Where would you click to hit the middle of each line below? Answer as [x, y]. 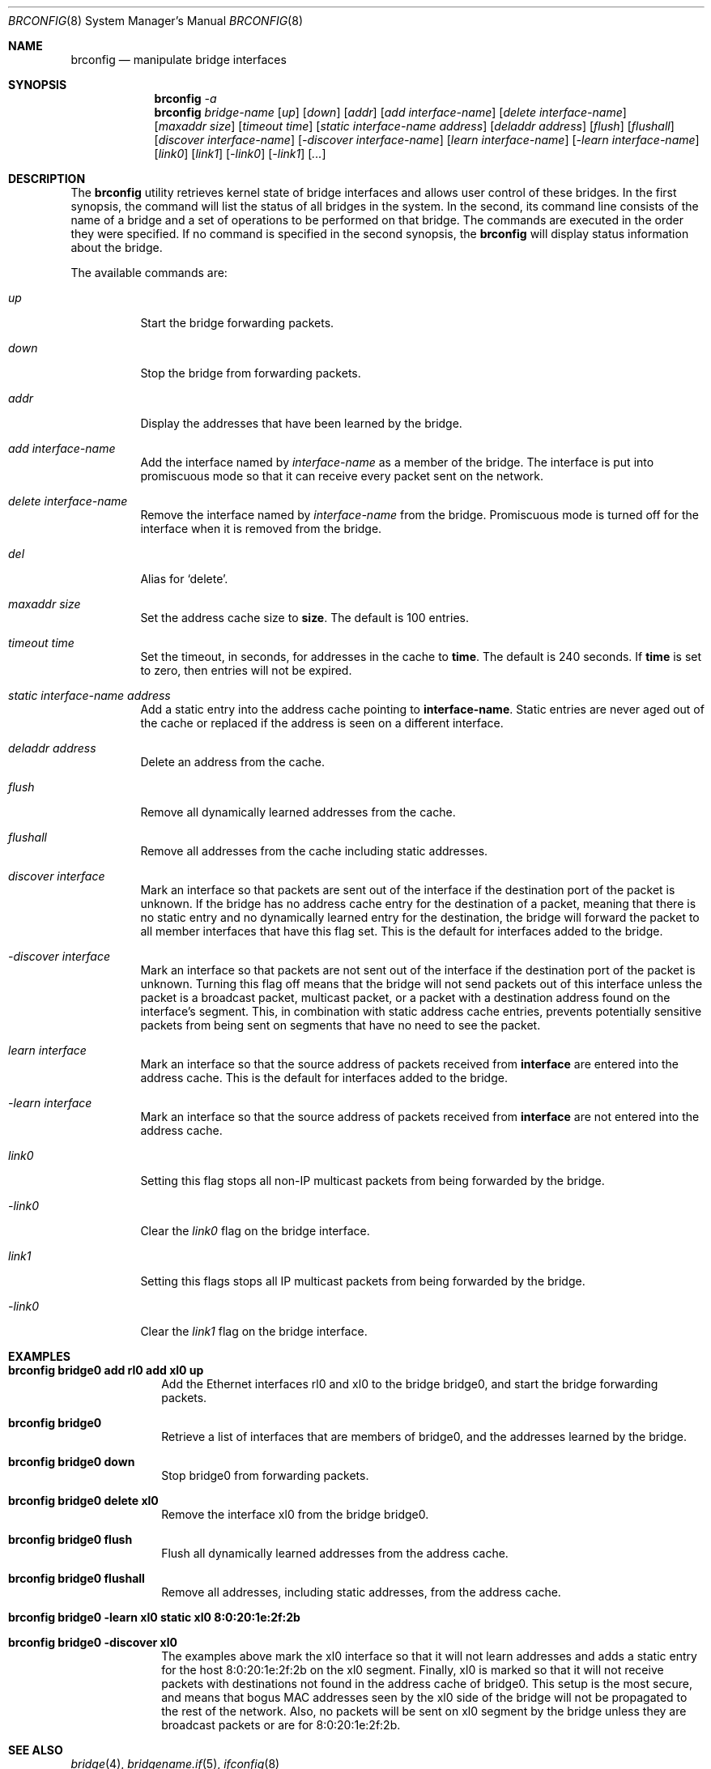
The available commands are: [149, 273]
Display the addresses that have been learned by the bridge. [301, 423]
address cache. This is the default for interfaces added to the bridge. [324, 1078]
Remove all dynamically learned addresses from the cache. [298, 812]
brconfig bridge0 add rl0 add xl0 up [106, 1370]
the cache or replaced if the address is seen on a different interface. [322, 723]
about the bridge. [117, 247]
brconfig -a [185, 98]
